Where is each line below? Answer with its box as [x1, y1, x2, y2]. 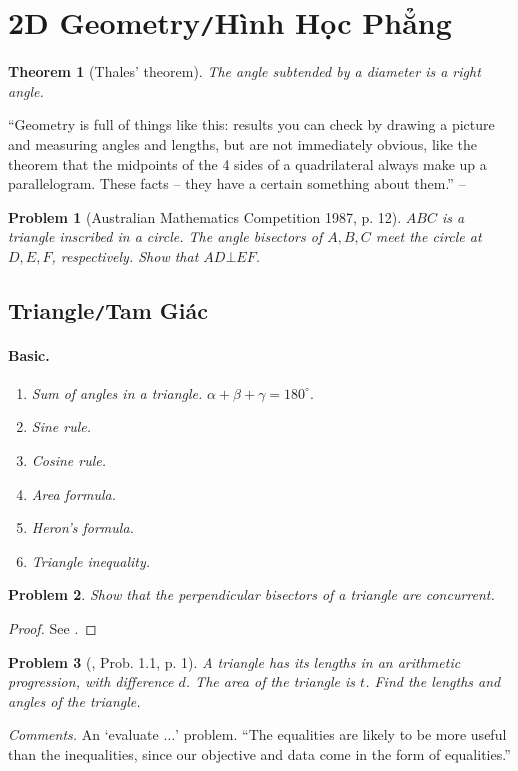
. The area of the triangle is [185, 671, 356, 692]
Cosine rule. [31, 449, 107, 470]
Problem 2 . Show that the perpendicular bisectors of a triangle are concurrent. [8, 584, 495, 605]
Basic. [8, 344, 50, 365]
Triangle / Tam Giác [8, 294, 209, 325]
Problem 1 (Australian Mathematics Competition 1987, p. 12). [8, 206, 402, 227]
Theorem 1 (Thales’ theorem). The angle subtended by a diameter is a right [8, 61, 481, 82]
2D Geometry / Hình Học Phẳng [8, 2, 452, 43]
